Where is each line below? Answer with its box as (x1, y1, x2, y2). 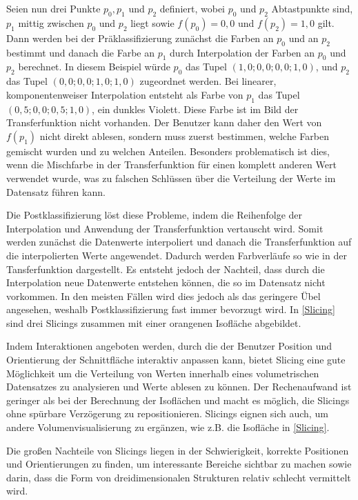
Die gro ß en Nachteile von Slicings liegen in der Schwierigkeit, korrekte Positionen (6, 443, 349, 457)
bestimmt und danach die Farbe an (6, 45, 155, 59)
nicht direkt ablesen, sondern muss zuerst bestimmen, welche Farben (39, 128, 329, 143)
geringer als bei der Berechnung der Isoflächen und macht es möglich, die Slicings (6, 392, 350, 407)
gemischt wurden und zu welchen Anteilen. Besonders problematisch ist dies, (6, 143, 330, 158)
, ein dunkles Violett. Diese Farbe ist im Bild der (92, 101, 299, 116)
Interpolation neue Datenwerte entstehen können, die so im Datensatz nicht (6, 275, 326, 290)
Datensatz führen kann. (6, 184, 106, 199)
